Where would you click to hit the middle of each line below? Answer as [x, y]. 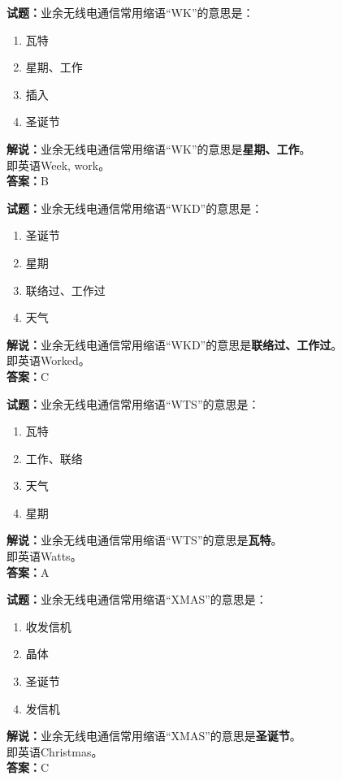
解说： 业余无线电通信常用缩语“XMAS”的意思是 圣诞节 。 [154, 736]
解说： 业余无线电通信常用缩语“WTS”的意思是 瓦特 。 [145, 540]
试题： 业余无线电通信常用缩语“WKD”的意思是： [135, 208]
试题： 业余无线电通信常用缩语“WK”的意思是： [130, 12]
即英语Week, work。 [58, 165]
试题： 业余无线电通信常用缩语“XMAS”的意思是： [137, 599]
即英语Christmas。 [55, 751]
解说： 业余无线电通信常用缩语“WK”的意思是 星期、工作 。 [159, 148]
